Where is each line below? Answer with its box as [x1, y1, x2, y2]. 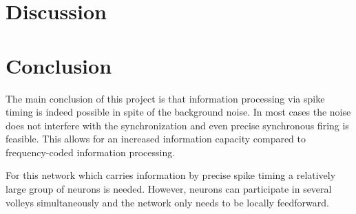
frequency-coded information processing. [6, 145, 176, 159]
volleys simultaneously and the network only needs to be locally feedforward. [6, 195, 329, 209]
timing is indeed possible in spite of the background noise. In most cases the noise [6, 105, 351, 119]
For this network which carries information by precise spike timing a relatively [6, 168, 336, 182]
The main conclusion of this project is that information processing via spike [6, 91, 325, 105]
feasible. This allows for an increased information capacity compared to [6, 131, 306, 146]
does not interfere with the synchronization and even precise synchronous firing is [6, 118, 349, 132]
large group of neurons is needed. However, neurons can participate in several [6, 182, 332, 196]
